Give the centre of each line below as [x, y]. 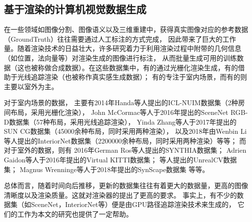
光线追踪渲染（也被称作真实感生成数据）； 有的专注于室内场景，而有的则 [132, 77]
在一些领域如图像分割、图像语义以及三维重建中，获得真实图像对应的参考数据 [126, 29]
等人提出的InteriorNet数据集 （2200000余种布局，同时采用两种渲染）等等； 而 [125, 140]
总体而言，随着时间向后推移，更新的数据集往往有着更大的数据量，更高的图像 [126, 185]
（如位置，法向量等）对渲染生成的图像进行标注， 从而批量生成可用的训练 [120, 57]
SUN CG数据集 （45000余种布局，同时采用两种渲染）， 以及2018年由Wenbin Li [125, 131]
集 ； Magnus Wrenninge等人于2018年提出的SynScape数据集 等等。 [107, 169]
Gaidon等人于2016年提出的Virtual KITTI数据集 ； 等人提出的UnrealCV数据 [120, 159]
